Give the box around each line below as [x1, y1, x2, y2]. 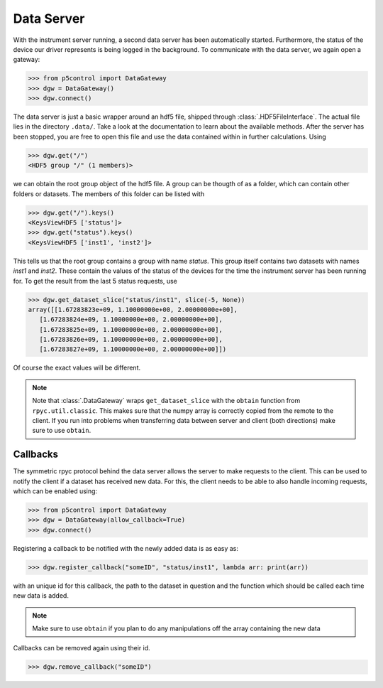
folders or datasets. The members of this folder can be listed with [13, 189, 205, 198]
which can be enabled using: [13, 487, 98, 495]
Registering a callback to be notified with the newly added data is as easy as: [13, 544, 239, 552]
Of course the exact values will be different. [13, 363, 141, 372]
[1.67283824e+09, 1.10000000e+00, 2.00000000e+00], [39, 316, 223, 323]
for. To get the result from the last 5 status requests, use [13, 276, 177, 285]
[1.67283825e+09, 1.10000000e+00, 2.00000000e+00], [39, 326, 223, 333]
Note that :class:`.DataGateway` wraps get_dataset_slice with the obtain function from [32, 397, 301, 405]
